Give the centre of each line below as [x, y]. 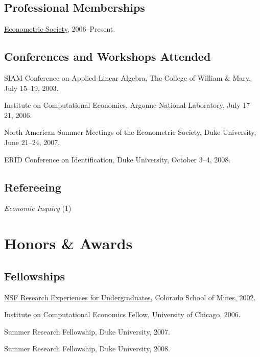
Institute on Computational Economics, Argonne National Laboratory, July [122, 105]
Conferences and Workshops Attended [108, 56]
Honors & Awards [68, 243]
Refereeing [33, 187]
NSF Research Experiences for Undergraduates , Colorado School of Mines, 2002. [130, 297]
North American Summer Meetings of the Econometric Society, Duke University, [130, 132]
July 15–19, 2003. [31, 88]
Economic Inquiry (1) [38, 208]
